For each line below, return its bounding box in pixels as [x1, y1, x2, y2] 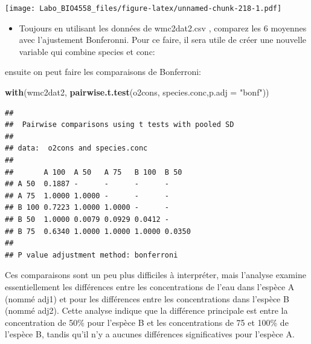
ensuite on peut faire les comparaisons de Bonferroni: [5, 65, 201, 78]
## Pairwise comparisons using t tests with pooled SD [5, 120, 234, 129]
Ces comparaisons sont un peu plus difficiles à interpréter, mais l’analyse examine [5, 268, 306, 281]
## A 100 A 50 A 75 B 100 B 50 [5, 167, 182, 177]
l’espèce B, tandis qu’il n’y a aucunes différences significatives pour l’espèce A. [5, 328, 295, 340]
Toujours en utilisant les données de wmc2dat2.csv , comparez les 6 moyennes [19, 21, 307, 34]
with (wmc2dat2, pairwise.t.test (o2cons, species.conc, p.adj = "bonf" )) [5, 86, 269, 99]
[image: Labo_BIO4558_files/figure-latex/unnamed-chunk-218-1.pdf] [5, 4, 282, 13]
